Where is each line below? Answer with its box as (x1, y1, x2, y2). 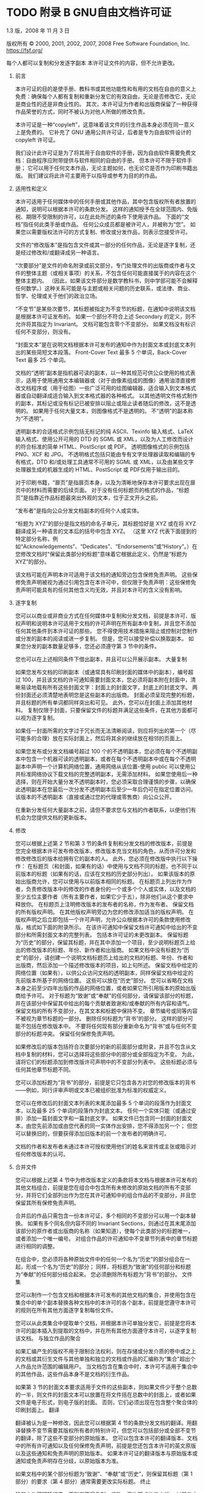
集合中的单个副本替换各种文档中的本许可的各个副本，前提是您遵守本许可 (15, 1299, 196, 1306)
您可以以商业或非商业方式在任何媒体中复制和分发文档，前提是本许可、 (15, 612, 191, 619)
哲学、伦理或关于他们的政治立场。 (15, 292, 101, 299)
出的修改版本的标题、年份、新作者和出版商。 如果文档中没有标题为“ (15, 946, 184, 953)
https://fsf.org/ (6, 46, 43, 54)
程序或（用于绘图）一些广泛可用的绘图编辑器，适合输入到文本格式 (31, 384, 196, 392)
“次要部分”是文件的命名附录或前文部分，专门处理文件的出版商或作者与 (15, 261, 191, 269)
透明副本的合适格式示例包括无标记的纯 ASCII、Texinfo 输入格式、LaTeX (15, 428, 194, 435)
